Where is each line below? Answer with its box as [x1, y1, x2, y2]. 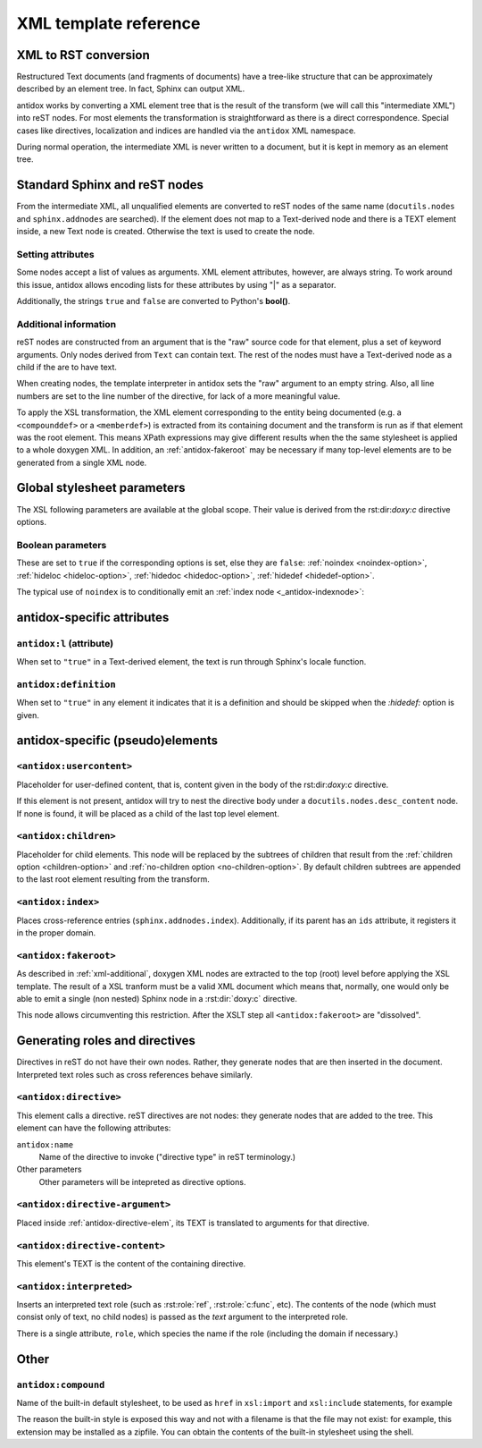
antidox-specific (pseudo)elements [16, 733, 219, 749]
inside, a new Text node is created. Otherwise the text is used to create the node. [16, 226, 316, 237]
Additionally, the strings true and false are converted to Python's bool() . [16, 296, 291, 307]
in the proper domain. [16, 927, 96, 938]
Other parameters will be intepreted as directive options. [38, 1176, 246, 1187]
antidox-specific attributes [16, 609, 170, 625]
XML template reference [16, 13, 201, 33]
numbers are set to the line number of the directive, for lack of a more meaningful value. [16, 390, 341, 402]
